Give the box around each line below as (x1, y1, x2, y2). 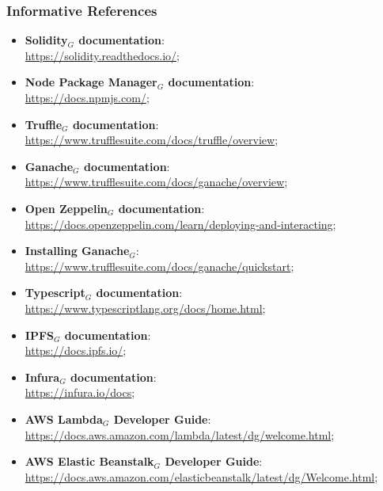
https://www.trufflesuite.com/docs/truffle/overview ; (25, 131, 279, 148)
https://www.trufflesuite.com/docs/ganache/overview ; (25, 173, 288, 190)
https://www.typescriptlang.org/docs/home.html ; (25, 299, 266, 316)
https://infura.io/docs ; (25, 384, 135, 401)
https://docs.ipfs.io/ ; (25, 342, 127, 359)
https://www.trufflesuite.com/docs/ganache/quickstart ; (25, 257, 294, 274)
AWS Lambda (25, 410, 103, 427)
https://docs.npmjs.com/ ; (25, 89, 150, 105)
